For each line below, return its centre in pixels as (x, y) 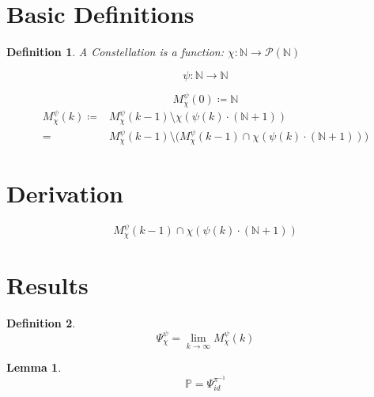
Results (47, 284)
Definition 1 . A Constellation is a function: (115, 52)
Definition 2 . (41, 322)
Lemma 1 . (34, 367)
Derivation (65, 193)
